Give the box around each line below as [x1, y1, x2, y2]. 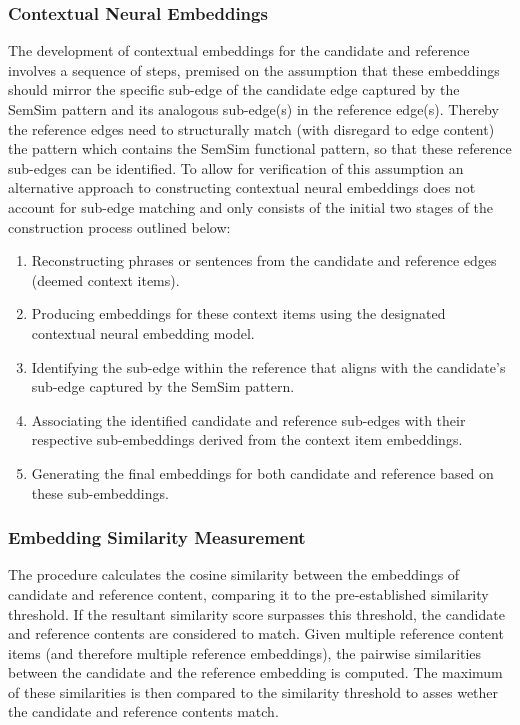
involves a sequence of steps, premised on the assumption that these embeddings [8, 59, 500, 80]
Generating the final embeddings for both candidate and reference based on [31, 462, 494, 483]
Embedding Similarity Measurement [8, 525, 306, 550]
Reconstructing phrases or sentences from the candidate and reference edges [31, 250, 497, 271]
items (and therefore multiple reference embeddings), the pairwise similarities [8, 642, 482, 663]
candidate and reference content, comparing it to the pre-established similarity [8, 583, 489, 604]
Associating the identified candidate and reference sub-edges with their [31, 409, 466, 430]
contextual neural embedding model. [31, 322, 255, 343]
